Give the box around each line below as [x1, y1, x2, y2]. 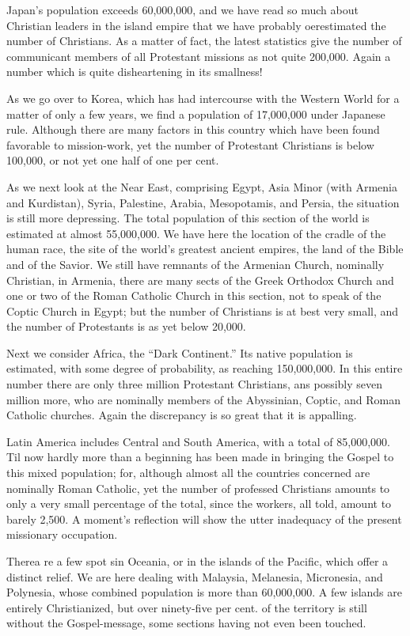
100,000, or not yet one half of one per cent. [6, 152, 219, 168]
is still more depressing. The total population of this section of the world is [6, 210, 370, 226]
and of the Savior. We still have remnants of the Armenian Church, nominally [6, 256, 385, 272]
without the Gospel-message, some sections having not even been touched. [6, 615, 366, 631]
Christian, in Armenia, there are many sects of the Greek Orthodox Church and [6, 271, 394, 288]
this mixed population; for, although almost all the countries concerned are [6, 464, 370, 481]
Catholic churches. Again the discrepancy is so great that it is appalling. [6, 407, 357, 423]
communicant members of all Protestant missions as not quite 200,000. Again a [6, 47, 391, 64]
